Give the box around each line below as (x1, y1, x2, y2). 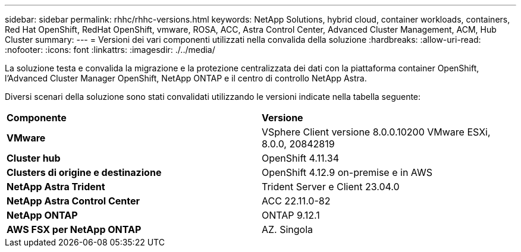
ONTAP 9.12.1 (262, 209, 320, 221)
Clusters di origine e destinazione (7, 166, 162, 178)
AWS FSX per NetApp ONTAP (7, 223, 142, 235)
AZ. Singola (262, 223, 313, 235)
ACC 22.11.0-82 (262, 195, 331, 207)
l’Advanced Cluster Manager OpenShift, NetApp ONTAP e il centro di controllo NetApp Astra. (5, 73, 367, 83)
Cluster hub (7, 152, 61, 164)
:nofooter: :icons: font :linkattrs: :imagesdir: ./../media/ (5, 45, 215, 55)
